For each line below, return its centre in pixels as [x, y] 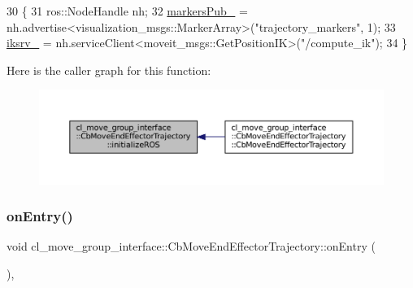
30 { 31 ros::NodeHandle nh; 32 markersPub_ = [127, 11]
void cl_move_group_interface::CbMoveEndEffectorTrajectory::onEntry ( [191, 246]
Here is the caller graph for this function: [109, 70]
